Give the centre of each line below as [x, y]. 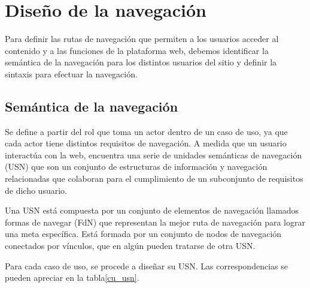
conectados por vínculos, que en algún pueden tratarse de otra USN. [130, 246]
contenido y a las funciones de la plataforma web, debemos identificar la [137, 50]
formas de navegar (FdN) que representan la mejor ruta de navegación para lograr [155, 222]
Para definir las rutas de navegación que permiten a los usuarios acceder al [142, 39]
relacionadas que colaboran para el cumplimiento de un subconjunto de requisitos [154, 178]
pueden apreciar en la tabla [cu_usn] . [72, 277]
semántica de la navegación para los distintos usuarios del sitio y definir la [141, 62]
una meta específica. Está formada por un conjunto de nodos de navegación [143, 234]
